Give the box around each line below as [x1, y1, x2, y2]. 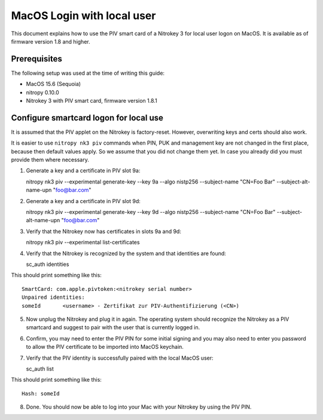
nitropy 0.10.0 [26, 88, 59, 96]
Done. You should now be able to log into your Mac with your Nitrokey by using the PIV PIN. [26, 403, 252, 410]
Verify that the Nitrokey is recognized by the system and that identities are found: [26, 250, 227, 257]
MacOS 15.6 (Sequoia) [26, 81, 81, 88]
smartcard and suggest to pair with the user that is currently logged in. [26, 324, 200, 331]
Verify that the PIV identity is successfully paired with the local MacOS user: [26, 354, 214, 361]
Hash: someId [22, 390, 60, 397]
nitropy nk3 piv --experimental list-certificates [26, 239, 140, 246]
